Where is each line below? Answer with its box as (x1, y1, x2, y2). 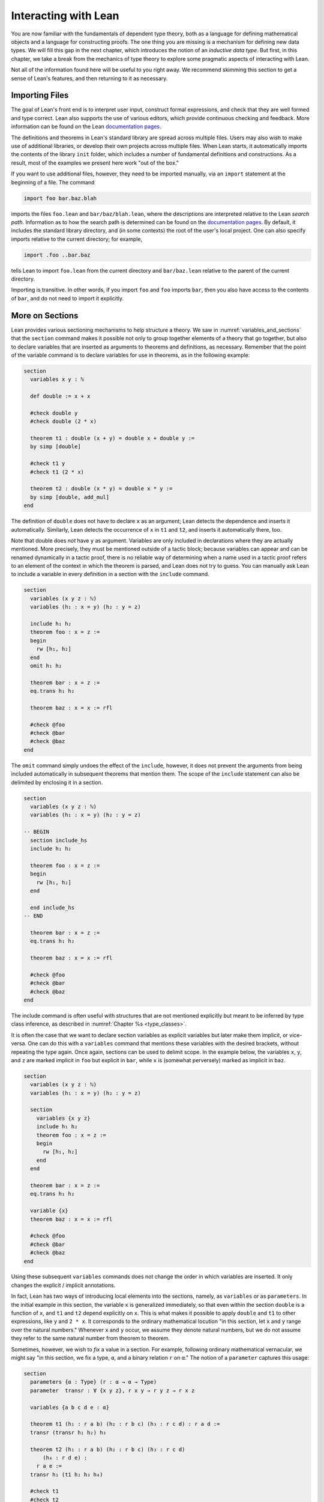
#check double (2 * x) (30, 418, 97, 425)
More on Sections (11, 310, 79, 321)
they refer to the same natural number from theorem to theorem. (11, 1334, 170, 1342)
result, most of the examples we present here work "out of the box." (11, 159, 179, 166)
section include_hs (30, 837, 88, 844)
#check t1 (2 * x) (30, 469, 84, 475)
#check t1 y (30, 460, 65, 467)
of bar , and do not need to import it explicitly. (11, 294, 124, 302)
